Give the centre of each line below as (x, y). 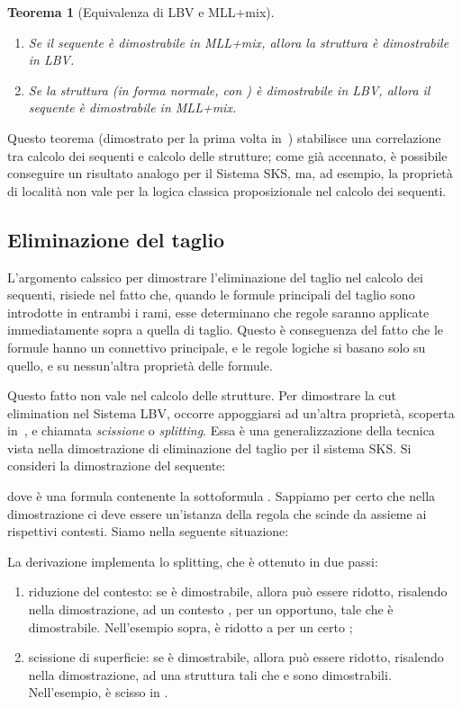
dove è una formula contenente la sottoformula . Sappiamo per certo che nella (222, 496)
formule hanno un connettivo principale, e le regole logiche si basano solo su (217, 347)
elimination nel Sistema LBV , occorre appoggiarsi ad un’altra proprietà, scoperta (231, 412)
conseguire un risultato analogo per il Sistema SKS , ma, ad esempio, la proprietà (230, 173)
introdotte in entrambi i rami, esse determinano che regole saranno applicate (218, 312)
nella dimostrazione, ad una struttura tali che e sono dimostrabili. (210, 674)
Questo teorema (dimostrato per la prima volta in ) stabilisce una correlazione (224, 137)
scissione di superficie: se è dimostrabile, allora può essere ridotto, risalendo (236, 657)
